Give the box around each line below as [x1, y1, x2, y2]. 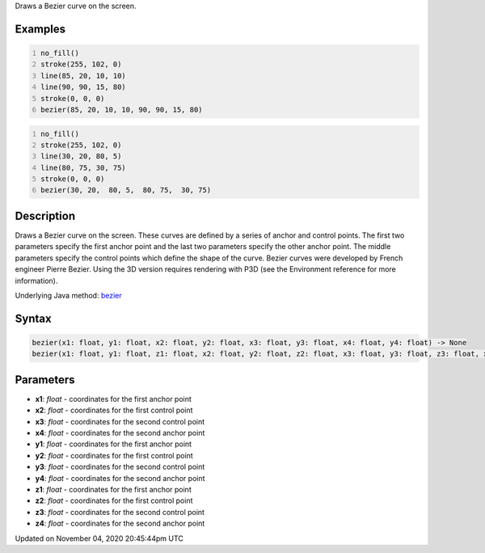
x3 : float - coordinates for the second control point [35, 416, 205, 426]
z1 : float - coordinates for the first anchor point [35, 484, 192, 494]
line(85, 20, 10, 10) [40, 71, 127, 80]
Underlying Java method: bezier [15, 290, 122, 300]
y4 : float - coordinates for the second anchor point [35, 473, 205, 483]
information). [15, 276, 58, 285]
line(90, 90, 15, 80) [40, 82, 127, 92]
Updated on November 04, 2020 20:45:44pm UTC [15, 534, 183, 543]
